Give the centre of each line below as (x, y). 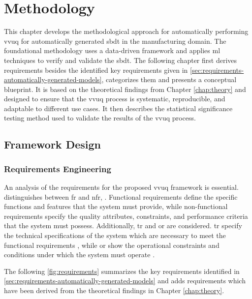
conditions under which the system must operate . (79, 254)
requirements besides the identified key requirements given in (96, 70)
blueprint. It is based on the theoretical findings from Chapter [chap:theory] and (125, 89)
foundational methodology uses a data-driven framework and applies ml (112, 50)
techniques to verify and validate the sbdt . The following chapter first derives (121, 60)
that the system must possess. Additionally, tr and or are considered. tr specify (123, 225)
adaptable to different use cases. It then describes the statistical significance (118, 108)
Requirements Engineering (58, 168)
